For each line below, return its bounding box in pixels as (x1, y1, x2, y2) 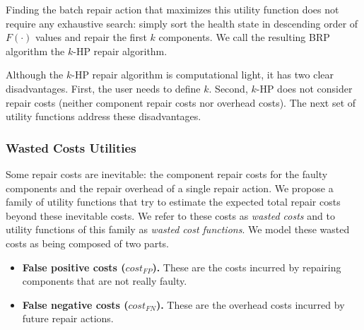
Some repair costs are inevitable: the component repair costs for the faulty (6, 166, 328, 181)
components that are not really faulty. (22, 273, 187, 288)
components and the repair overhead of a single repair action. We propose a (6, 180, 334, 195)
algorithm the (6, 43, 65, 58)
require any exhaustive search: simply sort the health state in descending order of (6, 16, 358, 30)
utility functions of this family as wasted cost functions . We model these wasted (6, 222, 350, 237)
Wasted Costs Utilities (6, 139, 136, 156)
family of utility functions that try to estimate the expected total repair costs (6, 194, 341, 209)
